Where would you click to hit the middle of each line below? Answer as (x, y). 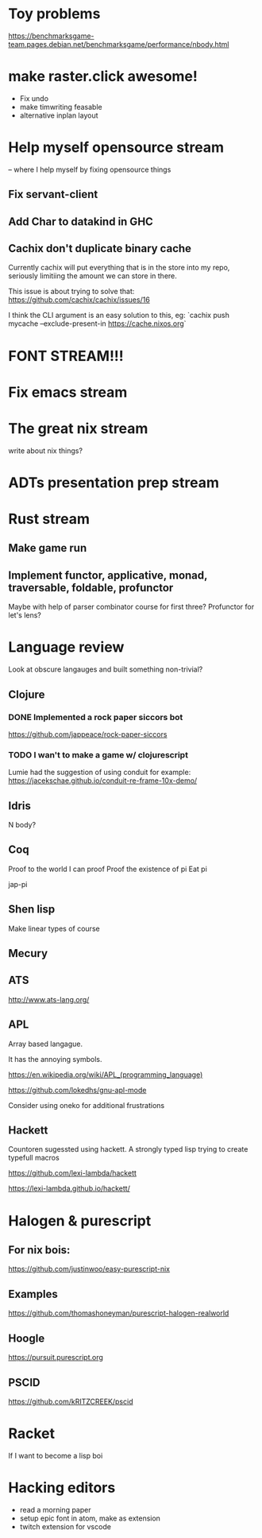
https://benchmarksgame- (51, 36)
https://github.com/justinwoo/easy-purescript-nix (89, 1269)
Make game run (48, 548)
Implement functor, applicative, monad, (108, 575)
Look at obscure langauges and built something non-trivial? (106, 669)
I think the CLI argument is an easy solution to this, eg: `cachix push (119, 316)
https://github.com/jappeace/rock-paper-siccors (88, 734)
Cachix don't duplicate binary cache (100, 248)
